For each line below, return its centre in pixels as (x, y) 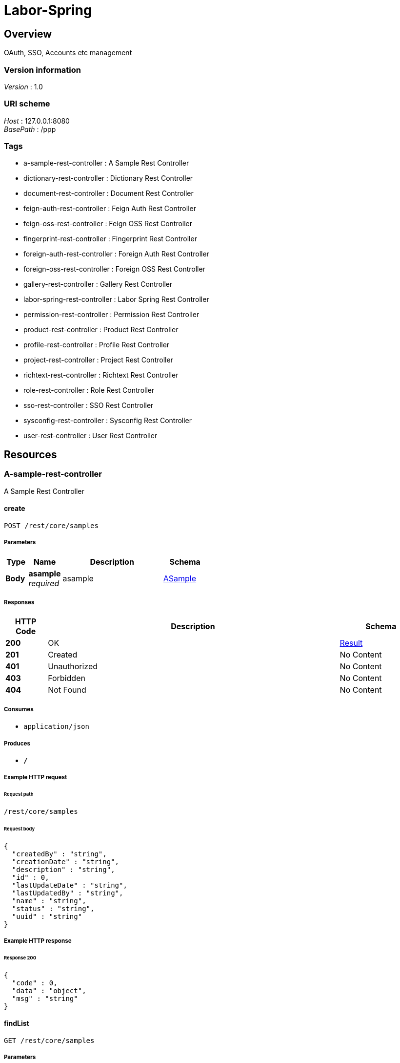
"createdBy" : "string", (59, 854)
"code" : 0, (35, 983)
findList (17, 1023)
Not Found (67, 690)
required (44, 583)
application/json (56, 727)
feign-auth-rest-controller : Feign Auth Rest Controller (110, 209)
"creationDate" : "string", (66, 861)
